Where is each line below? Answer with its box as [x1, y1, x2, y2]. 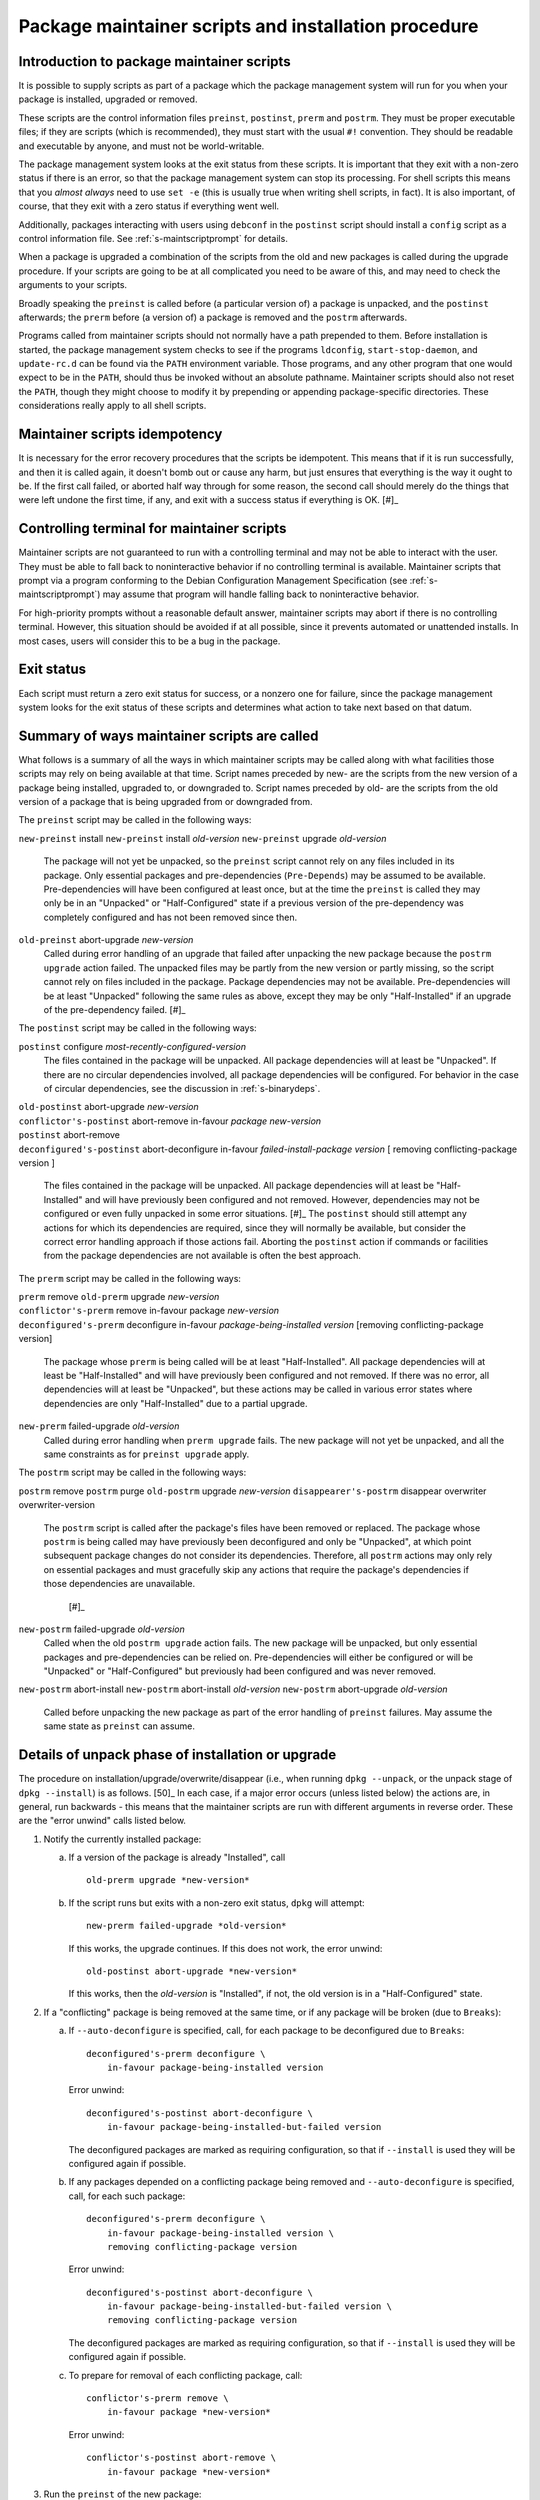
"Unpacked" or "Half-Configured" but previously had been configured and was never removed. [43, 1665, 437, 1677]
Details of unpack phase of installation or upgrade [18, 1746, 337, 1764]
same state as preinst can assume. [43, 1720, 195, 1732]
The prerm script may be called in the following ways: [18, 1272, 242, 1284]
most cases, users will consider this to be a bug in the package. [18, 635, 281, 647]
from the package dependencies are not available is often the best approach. [43, 1250, 362, 1262]
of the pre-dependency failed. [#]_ [43, 1004, 186, 1016]
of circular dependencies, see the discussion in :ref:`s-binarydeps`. [43, 1083, 321, 1094]
